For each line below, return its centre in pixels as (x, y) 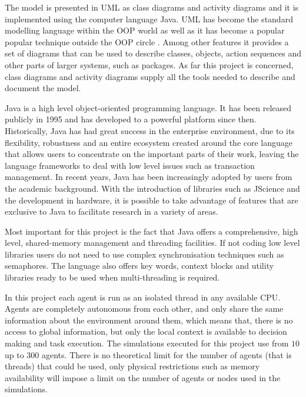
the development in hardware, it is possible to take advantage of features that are (152, 200)
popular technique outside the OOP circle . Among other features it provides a (147, 41)
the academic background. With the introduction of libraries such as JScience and (152, 188)
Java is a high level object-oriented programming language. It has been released (148, 107)
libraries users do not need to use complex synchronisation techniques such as (144, 254)
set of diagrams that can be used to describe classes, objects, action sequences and (153, 53)
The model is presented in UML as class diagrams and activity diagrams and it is (152, 7)
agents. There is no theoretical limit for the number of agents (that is (167, 354)
